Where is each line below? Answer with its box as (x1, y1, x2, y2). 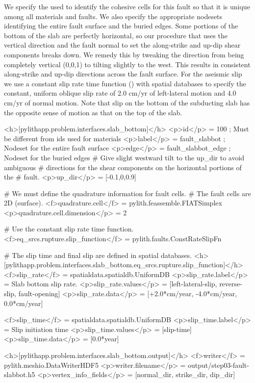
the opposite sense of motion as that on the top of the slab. (4, 107, 182, 117)
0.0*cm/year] (4, 298, 43, 308)
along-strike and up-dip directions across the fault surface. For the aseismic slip (4, 69, 242, 79)
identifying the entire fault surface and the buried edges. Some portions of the (4, 21, 238, 31)
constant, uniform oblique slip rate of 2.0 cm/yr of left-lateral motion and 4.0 (4, 88, 236, 98)
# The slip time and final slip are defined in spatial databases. (4, 250, 192, 260)
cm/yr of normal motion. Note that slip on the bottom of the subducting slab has (4, 97, 250, 107)
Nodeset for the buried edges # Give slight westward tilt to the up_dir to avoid (4, 152, 245, 162)
